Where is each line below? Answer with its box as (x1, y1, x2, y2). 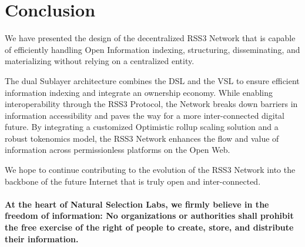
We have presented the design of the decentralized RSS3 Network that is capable (5, 32, 296, 44)
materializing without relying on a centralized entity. (5, 55, 195, 67)
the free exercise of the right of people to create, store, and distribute (5, 221, 294, 233)
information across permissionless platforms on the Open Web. (5, 143, 230, 156)
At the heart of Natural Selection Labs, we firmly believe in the (5, 198, 269, 210)
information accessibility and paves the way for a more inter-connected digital (5, 109, 284, 121)
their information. (5, 232, 79, 245)
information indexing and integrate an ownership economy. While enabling (5, 86, 273, 98)
